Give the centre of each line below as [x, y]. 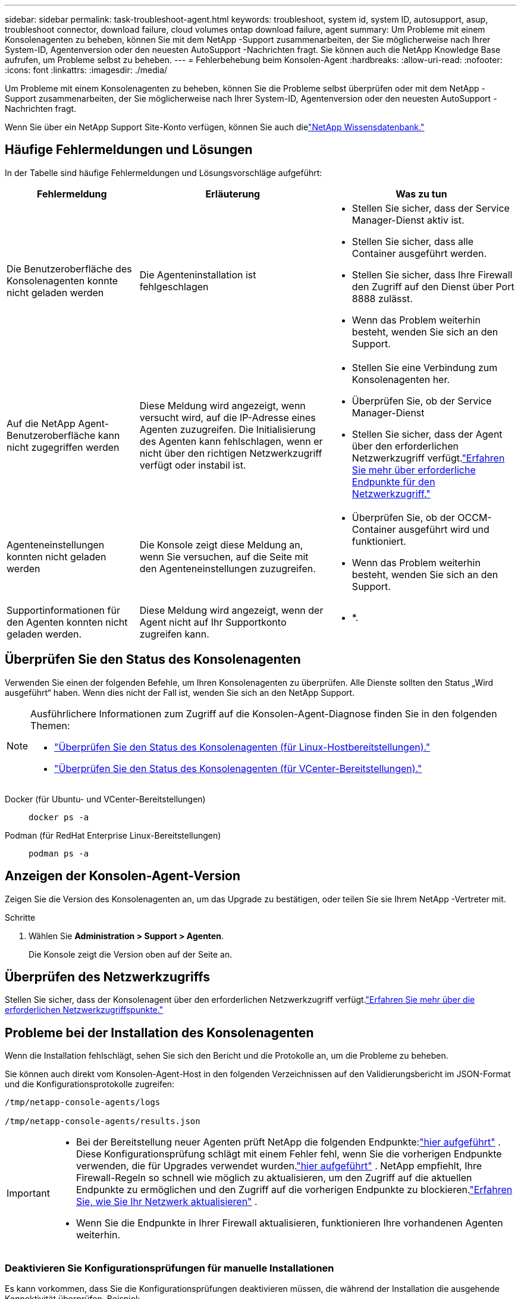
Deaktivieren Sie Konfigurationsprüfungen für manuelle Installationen [170, 1268]
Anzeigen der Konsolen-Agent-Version [123, 876]
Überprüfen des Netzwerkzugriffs [107, 977]
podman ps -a [59, 853]
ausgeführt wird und [444, 529]
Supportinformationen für [63, 610]
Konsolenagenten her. [401, 379]
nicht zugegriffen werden [63, 447]
